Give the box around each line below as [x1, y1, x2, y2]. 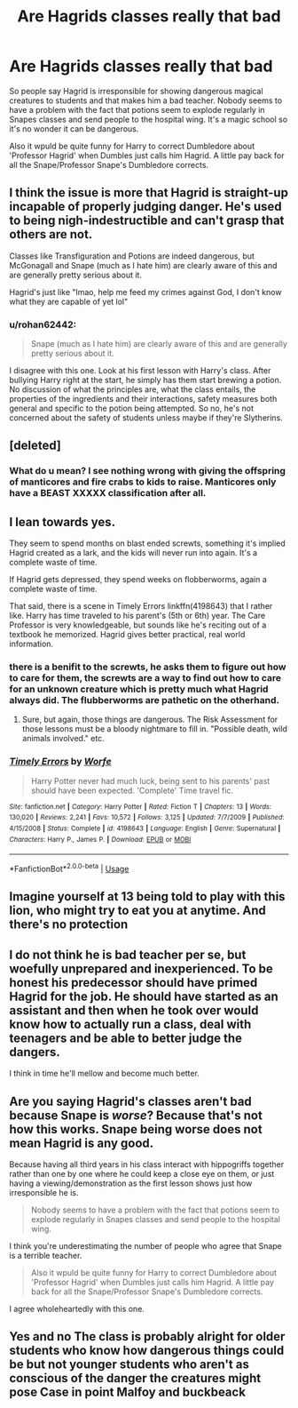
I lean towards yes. [9, 514, 116, 530]
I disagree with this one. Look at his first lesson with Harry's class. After [9, 365, 271, 376]
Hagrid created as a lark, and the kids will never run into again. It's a [9, 548, 258, 558]
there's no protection [9, 917, 129, 932]
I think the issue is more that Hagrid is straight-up [9, 185, 288, 201]
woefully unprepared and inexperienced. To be [9, 961, 273, 976]
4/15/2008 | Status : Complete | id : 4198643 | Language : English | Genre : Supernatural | [9, 824, 281, 833]
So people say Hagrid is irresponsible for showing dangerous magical [9, 85, 263, 96]
